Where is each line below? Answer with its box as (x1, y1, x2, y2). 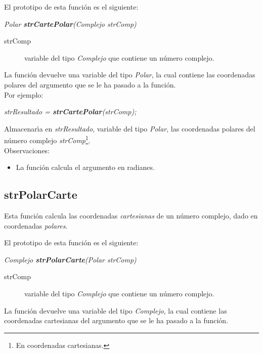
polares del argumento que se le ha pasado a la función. (4, 79, 176, 90)
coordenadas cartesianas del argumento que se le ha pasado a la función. (4, 315, 229, 326)
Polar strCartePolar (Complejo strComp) (4, 18, 137, 29)
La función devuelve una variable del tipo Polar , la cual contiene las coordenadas (4, 69, 255, 80)
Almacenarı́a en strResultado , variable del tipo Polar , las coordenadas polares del (4, 123, 255, 134)
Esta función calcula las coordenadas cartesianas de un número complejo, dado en (4, 210, 258, 220)
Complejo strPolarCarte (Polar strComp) (4, 254, 137, 264)
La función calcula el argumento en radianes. (16, 162, 155, 172)
